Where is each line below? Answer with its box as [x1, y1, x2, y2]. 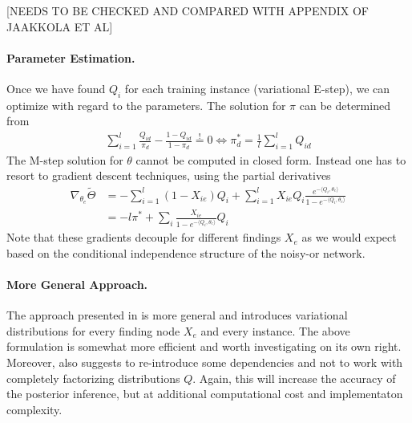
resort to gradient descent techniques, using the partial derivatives [6, 167, 331, 184]
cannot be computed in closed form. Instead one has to [135, 151, 406, 168]
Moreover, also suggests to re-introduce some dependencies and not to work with [6, 353, 403, 370]
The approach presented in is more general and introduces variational [6, 307, 348, 323]
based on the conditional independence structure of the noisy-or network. [6, 244, 366, 261]
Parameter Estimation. [6, 49, 135, 66]
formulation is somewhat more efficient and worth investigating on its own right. [6, 338, 402, 355]
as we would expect [301, 229, 397, 246]
